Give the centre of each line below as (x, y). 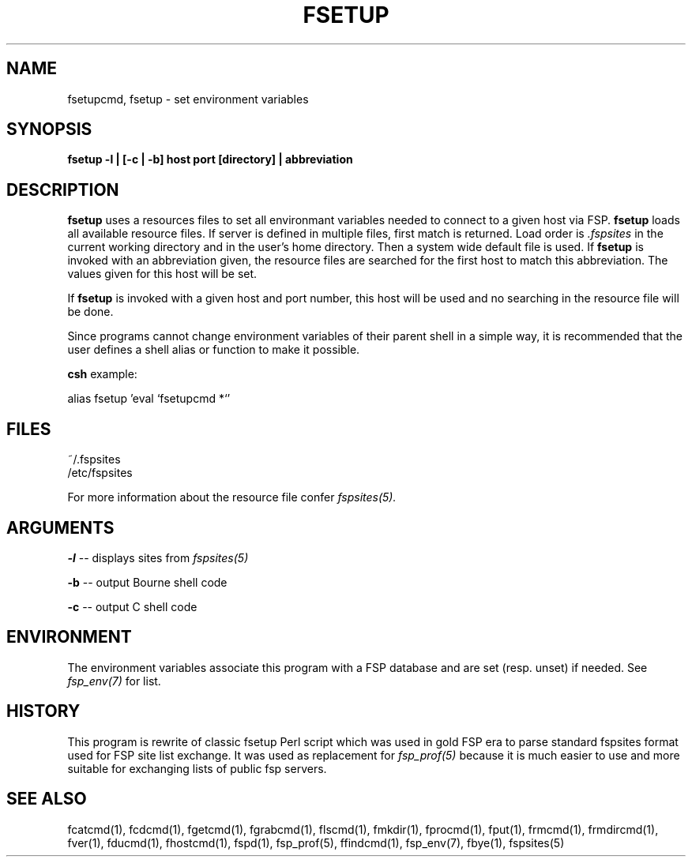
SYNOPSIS (49, 129)
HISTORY (43, 711)
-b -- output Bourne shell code (147, 582)
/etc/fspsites (100, 473)
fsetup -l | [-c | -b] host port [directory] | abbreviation (210, 159)
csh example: (102, 374)
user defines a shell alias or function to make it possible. (214, 350)
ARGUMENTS (60, 527)
